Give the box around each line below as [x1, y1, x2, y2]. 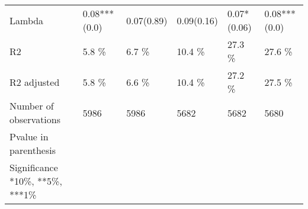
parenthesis [9, 143, 56, 157]
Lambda [9, 13, 44, 27]
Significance [9, 160, 58, 174]
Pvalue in [9, 130, 49, 143]
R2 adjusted [9, 75, 60, 89]
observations [9, 112, 61, 126]
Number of [9, 99, 54, 112]
